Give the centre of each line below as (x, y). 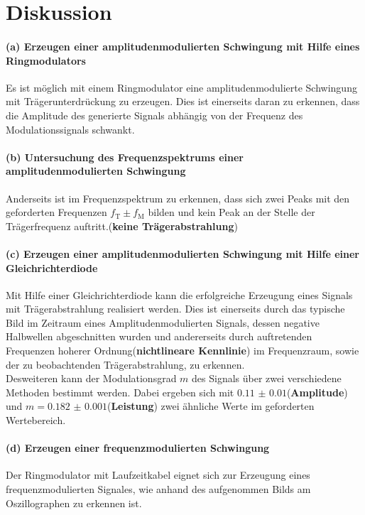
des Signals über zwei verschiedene (267, 378)
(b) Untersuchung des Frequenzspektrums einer (125, 157)
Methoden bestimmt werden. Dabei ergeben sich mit (120, 392)
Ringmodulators (46, 60)
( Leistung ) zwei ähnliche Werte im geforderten (211, 406)
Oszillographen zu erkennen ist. (74, 503)
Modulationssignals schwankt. (70, 129)
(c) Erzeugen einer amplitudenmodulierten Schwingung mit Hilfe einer (182, 253)
